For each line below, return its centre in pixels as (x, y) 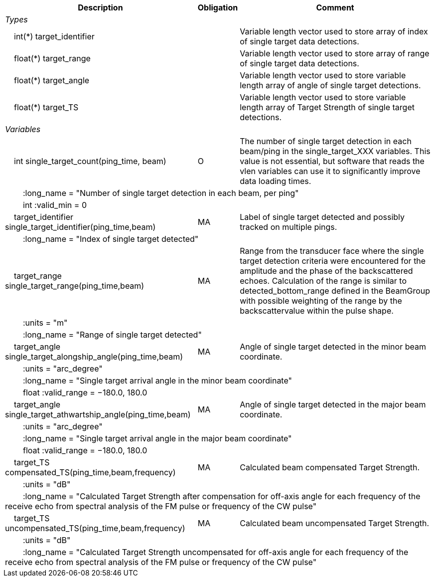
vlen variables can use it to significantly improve (330, 171)
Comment (335, 7)
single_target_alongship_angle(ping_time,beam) (94, 357)
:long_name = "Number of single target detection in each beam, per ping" (161, 193)
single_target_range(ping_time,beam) (75, 286)
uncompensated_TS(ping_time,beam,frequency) (95, 528)
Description (100, 7)
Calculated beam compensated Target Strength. (330, 467)
